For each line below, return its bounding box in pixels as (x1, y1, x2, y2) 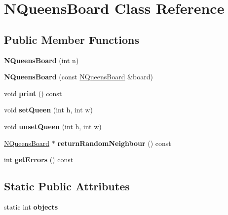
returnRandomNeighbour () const (57, 138, 171, 148)
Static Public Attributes (4, 179, 130, 194)
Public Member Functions (4, 32, 139, 47)
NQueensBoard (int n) (4, 55, 79, 65)
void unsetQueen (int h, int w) (4, 121, 102, 131)
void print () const (4, 88, 62, 98)
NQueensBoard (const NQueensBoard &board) (4, 72, 153, 82)
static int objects (4, 201, 58, 212)
